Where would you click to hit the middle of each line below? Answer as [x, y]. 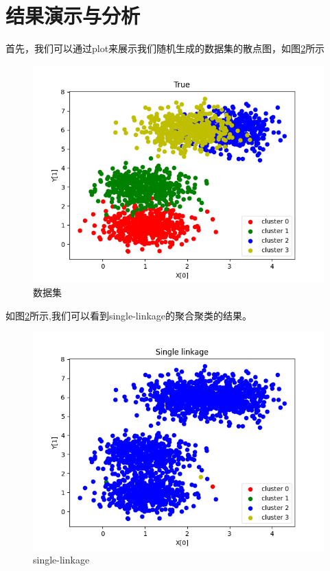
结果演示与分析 [73, 15]
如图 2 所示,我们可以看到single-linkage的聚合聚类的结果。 [129, 315]
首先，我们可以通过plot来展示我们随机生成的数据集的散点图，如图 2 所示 [165, 48]
